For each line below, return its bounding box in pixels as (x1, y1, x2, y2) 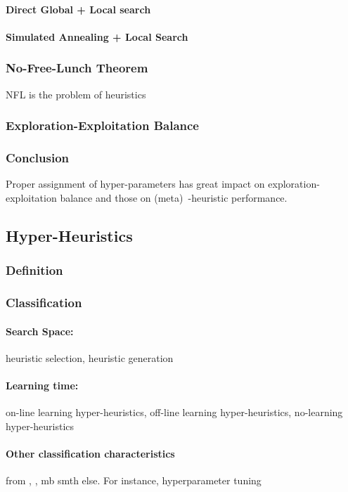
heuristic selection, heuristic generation (6, 350, 174, 365)
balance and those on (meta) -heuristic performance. (60, 190, 288, 205)
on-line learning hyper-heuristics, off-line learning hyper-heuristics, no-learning (6, 405, 343, 420)
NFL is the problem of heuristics (6, 86, 146, 101)
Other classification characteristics (6, 446, 175, 460)
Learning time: (6, 377, 79, 392)
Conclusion (6, 148, 69, 166)
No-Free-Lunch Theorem (6, 59, 148, 77)
